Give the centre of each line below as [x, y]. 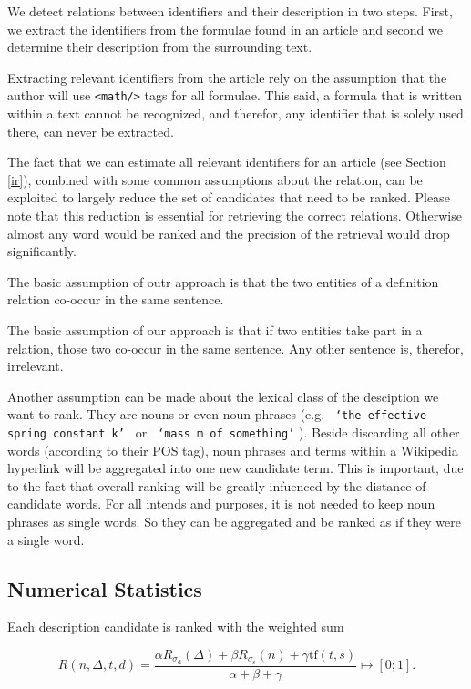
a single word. [46, 539]
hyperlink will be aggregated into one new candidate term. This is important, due [235, 468]
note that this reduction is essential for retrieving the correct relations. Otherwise [235, 215]
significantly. [42, 251]
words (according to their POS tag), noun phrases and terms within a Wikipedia [233, 450]
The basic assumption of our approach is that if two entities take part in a [215, 329]
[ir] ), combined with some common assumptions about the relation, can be [215, 179]
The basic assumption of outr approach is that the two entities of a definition [223, 281]
